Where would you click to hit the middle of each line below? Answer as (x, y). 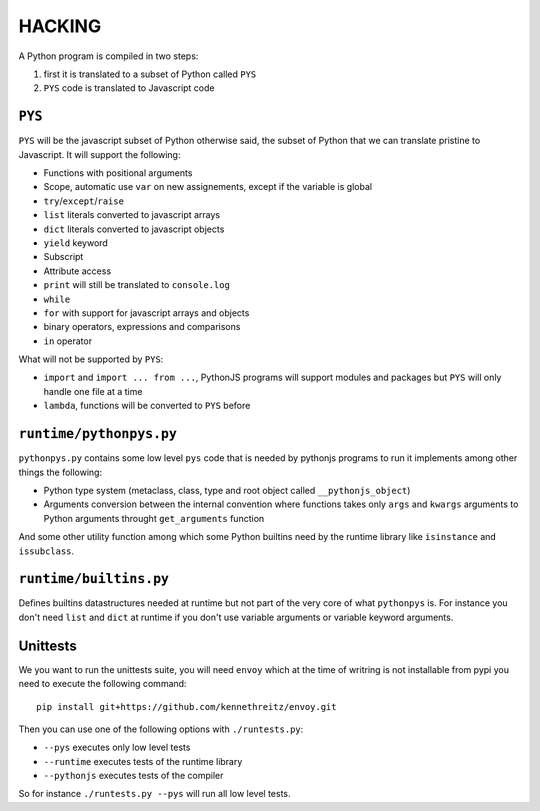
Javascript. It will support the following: (99, 154)
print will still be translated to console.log (136, 285)
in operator (68, 341)
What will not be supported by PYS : (91, 359)
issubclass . (46, 551)
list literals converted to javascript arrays (132, 215)
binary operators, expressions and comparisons (142, 327)
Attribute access (77, 271)
